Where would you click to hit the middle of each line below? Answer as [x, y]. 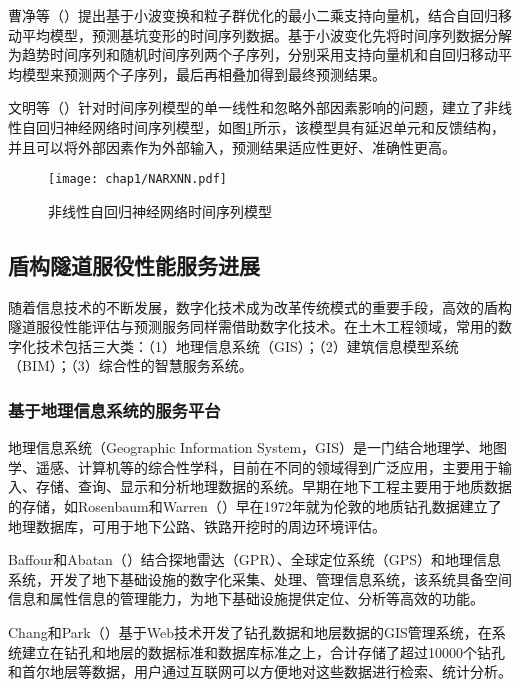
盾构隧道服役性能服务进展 [134, 264]
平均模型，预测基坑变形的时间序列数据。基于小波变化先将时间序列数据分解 [266, 34]
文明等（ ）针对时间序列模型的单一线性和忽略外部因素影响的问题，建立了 [246, 107]
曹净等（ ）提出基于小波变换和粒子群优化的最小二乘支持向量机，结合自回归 [253, 15]
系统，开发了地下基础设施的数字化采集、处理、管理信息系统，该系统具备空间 [260, 578]
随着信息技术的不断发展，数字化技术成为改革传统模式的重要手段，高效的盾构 [260, 306]
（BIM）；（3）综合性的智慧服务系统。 [130, 365]
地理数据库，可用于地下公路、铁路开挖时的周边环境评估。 [197, 525]
